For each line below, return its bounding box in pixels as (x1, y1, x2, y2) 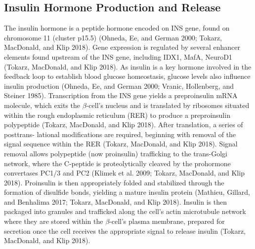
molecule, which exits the (4, 100, 81, 110)
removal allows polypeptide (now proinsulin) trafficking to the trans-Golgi (4, 148, 228, 158)
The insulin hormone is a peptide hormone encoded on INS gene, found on (4, 23, 230, 33)
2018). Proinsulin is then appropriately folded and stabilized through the (4, 177, 224, 187)
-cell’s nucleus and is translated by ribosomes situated (86, 100, 250, 110)
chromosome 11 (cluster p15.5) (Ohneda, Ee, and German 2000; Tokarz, (4, 32, 222, 42)
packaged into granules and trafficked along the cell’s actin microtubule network (4, 206, 246, 216)
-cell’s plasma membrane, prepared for (109, 216, 225, 226)
